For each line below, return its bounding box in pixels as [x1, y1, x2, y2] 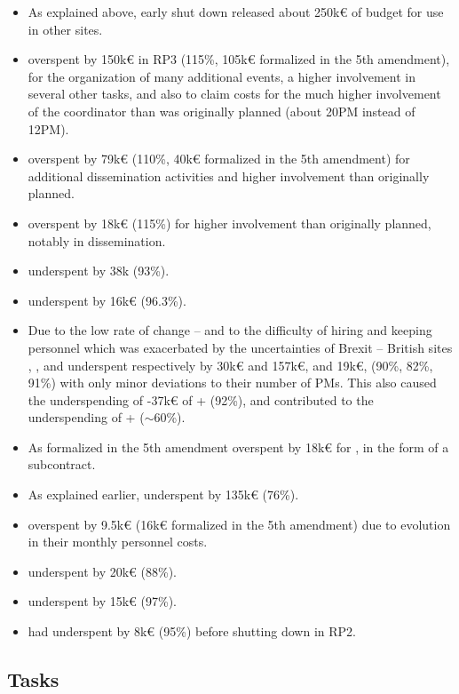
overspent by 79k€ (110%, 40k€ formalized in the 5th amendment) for [28, 149, 410, 168]
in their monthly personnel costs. [28, 532, 208, 551]
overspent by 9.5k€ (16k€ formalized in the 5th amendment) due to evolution [28, 515, 451, 533]
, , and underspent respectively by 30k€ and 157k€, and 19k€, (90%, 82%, [28, 355, 433, 374]
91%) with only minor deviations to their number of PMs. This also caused [28, 373, 437, 392]
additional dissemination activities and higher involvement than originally [28, 166, 430, 185]
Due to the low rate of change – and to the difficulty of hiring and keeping [28, 321, 432, 339]
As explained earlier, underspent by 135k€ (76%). [28, 485, 299, 504]
